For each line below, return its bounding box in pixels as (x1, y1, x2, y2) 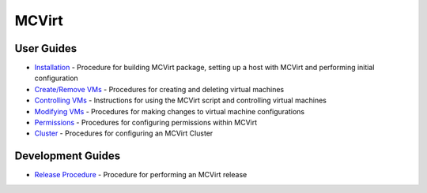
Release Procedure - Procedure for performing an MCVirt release (34, 170, 248, 180)
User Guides (14, 42, 77, 55)
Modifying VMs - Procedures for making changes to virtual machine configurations (34, 106, 305, 116)
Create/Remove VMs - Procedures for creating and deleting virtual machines (34, 84, 285, 94)
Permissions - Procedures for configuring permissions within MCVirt (34, 118, 258, 128)
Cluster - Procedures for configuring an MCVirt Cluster (34, 128, 213, 138)
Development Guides (14, 150, 121, 163)
